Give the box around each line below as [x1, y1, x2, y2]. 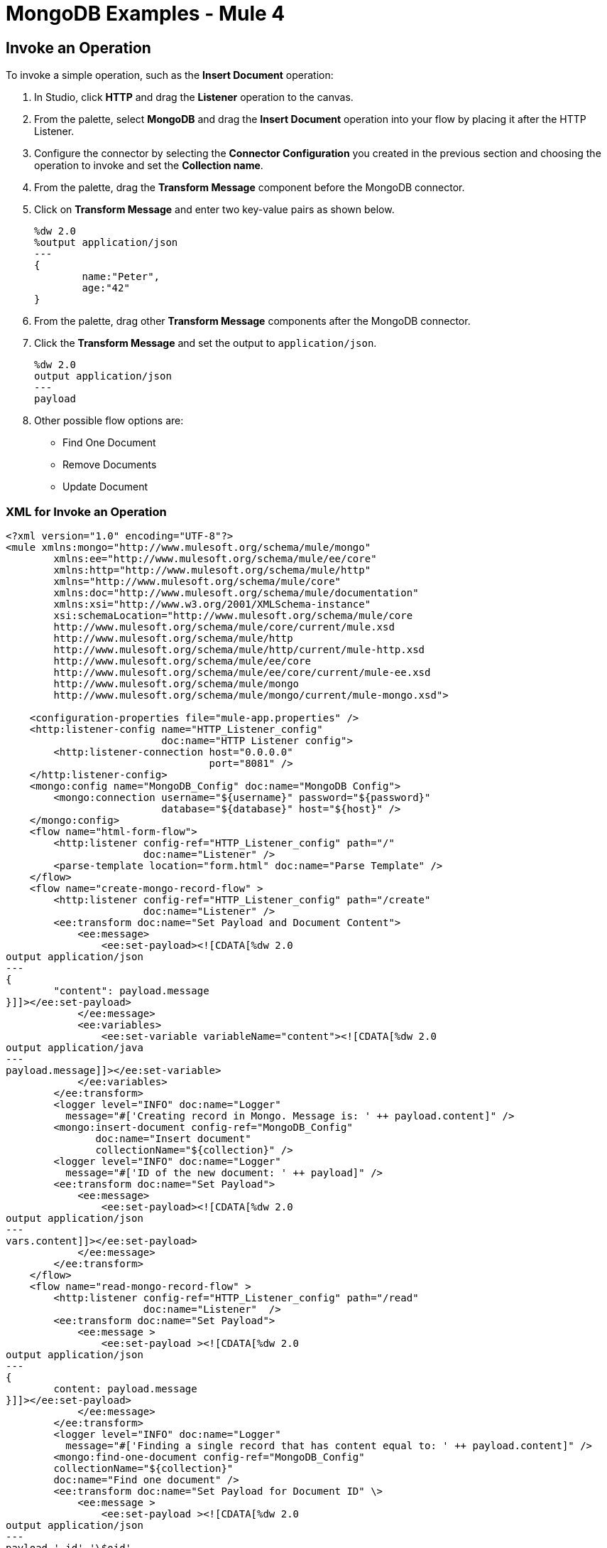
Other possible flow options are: [34, 414, 184, 427]
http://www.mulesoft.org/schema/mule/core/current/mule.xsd [53, 620, 395, 633]
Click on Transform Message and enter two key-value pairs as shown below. [34, 203, 395, 216]
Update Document [62, 480, 148, 493]
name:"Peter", [82, 271, 160, 283]
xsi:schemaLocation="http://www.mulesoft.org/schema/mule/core [53, 609, 413, 621]
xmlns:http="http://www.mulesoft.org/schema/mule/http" [53, 564, 371, 576]
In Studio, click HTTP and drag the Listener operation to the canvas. [34, 91, 354, 104]
